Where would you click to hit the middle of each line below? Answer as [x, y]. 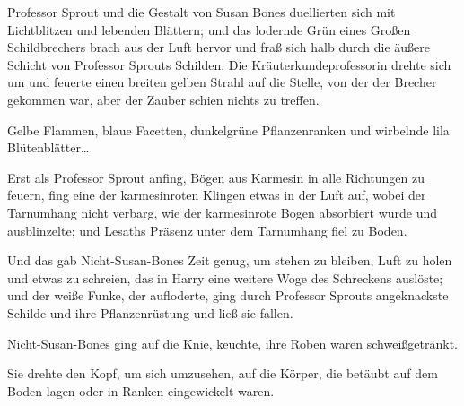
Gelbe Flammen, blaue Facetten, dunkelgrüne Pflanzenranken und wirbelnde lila [228, 130]
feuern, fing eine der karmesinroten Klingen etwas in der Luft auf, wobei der [217, 195]
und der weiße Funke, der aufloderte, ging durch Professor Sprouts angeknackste [228, 295]
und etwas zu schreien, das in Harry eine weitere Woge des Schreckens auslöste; [225, 277]
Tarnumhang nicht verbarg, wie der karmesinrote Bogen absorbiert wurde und [223, 212]
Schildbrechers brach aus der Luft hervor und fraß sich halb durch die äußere [219, 47]
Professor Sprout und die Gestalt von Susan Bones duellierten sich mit [201, 12]
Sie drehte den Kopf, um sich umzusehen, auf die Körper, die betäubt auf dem [223, 373]
